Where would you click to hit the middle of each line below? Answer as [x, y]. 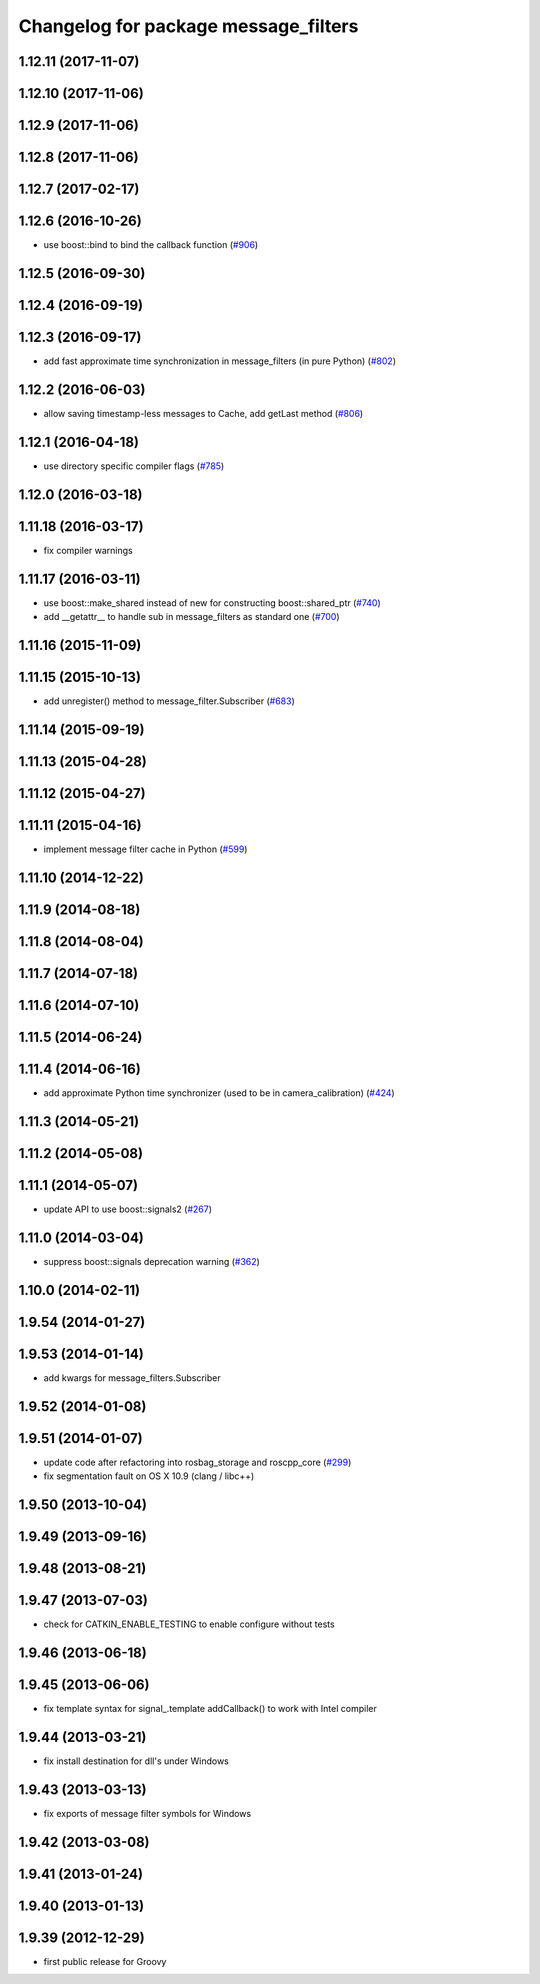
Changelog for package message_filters [188, 26]
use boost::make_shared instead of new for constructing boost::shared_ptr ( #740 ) [212, 602]
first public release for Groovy [105, 1961]
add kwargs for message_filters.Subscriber [132, 1377]
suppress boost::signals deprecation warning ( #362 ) [151, 1261]
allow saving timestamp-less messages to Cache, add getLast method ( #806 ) [203, 413]
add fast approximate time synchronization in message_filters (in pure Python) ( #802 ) [220, 361]
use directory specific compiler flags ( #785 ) [134, 466]
